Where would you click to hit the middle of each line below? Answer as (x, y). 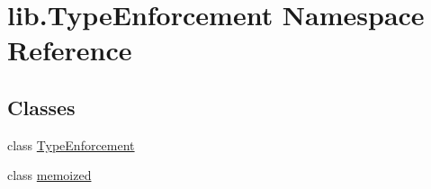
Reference (70, 50)
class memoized (49, 175)
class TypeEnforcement (71, 144)
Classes (41, 107)
